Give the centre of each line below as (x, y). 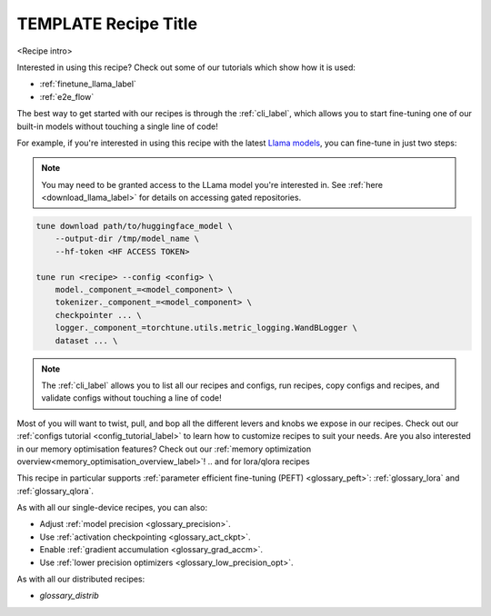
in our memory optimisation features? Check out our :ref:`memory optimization (164, 449)
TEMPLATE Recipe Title (107, 24)
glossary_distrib (69, 596)
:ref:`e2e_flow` (67, 96)
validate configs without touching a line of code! (131, 398)
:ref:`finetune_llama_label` (88, 84)
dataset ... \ (86, 340)
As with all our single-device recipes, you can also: (112, 508)
